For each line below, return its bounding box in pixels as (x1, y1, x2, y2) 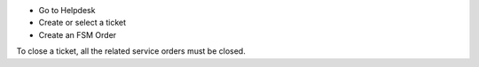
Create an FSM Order (38, 29, 117, 40)
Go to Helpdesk (38, 5, 96, 15)
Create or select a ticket (38, 18, 127, 28)
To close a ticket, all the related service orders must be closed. (16, 46, 246, 56)
